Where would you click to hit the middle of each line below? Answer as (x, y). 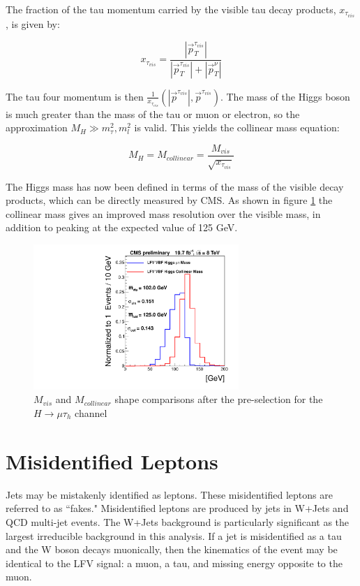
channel (91, 413)
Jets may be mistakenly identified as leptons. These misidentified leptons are (169, 494)
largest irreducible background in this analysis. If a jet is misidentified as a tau (174, 535)
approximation (37, 127)
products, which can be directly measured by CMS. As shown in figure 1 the (169, 200)
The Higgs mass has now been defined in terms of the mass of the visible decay (175, 186)
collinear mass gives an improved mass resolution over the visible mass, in (163, 213)
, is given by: (33, 24)
